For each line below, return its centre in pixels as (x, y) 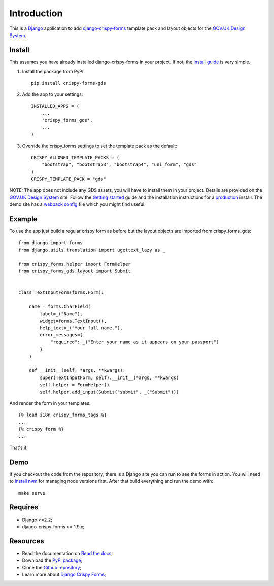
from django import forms (51, 243)
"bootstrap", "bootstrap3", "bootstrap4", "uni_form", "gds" (119, 165)
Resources (27, 541)
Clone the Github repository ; (52, 567)
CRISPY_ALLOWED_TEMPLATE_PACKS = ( (75, 158)
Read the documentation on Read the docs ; (67, 553)
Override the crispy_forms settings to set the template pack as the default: (99, 146)
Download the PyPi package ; (52, 560)
